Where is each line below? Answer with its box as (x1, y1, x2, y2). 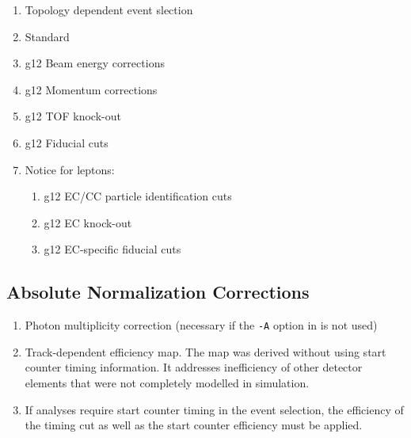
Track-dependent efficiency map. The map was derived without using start (25, 343, 386, 360)
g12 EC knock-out (44, 214, 132, 230)
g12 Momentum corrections (25, 81, 158, 97)
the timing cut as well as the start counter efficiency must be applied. (25, 417, 363, 433)
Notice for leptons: (25, 161, 115, 177)
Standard (25, 28, 70, 44)
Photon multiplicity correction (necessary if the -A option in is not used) (25, 317, 378, 333)
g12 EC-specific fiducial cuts (44, 241, 181, 257)
